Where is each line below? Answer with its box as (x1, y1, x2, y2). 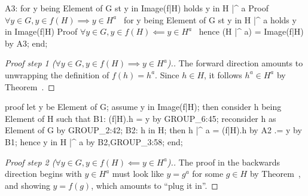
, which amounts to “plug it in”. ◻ (91, 179, 218, 191)
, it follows (204, 68, 242, 81)
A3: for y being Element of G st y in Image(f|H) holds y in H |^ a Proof (5, 2, 269, 14)
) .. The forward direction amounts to (167, 57, 303, 69)
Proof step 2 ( (5, 155, 56, 168)
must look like (112, 167, 164, 180)
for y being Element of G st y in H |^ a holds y (123, 13, 297, 26)
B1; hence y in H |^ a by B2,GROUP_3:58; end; (5, 135, 183, 148)
